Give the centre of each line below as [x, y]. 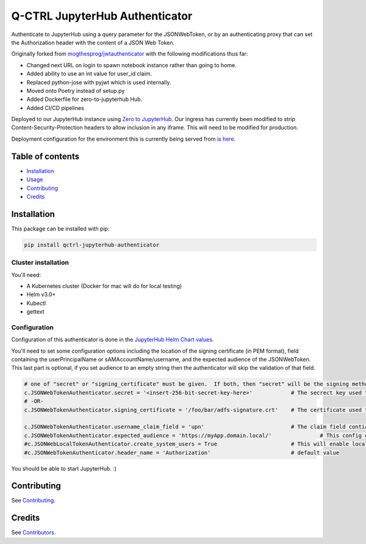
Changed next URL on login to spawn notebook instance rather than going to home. [132, 65]
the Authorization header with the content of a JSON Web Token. [93, 42]
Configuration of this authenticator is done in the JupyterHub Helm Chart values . [113, 340]
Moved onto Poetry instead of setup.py [76, 90]
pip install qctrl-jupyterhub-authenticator [92, 245]
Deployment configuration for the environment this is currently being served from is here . [124, 139]
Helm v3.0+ [41, 295]
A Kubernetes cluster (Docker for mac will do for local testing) [104, 286]
